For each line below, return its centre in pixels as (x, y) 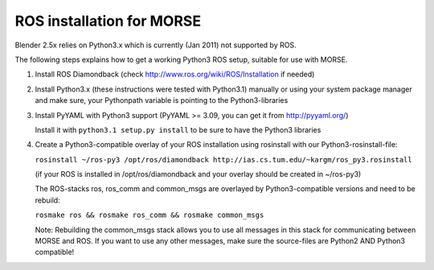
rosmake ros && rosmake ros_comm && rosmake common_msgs (149, 215)
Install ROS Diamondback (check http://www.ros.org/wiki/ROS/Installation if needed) (175, 74)
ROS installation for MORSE (108, 21)
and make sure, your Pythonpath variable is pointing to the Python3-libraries (162, 100)
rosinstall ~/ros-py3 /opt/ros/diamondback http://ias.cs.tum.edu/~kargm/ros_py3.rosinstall (224, 160)
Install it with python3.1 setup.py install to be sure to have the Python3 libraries (178, 129)
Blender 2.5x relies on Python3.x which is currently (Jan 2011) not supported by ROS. (156, 45)
